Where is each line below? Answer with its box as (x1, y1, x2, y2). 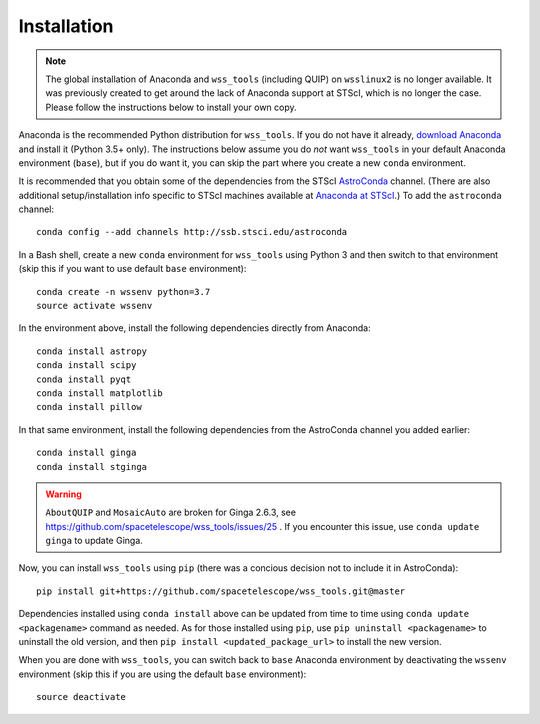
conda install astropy (36, 345, 148, 357)
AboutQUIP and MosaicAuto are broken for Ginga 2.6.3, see (45, 506, 297, 519)
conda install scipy (36, 360, 137, 371)
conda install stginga (36, 461, 148, 472)
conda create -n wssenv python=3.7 (36, 286, 211, 297)
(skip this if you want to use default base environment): (18, 263, 247, 275)
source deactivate (36, 691, 127, 703)
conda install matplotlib (36, 387, 164, 399)
